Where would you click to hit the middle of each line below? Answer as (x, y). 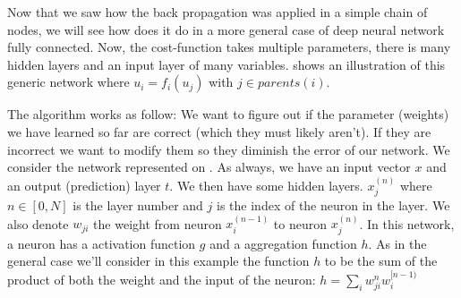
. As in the (397, 243)
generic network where (68, 82)
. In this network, (407, 223)
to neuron (300, 223)
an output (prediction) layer (84, 185)
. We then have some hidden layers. (266, 185)
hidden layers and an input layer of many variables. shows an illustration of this (226, 64)
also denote (38, 223)
